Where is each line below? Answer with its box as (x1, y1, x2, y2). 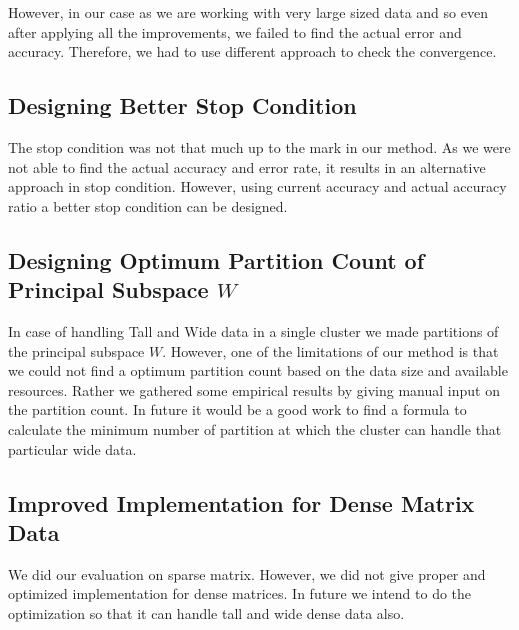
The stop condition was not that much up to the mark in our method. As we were (8, 136, 511, 157)
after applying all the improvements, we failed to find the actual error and (8, 21, 462, 42)
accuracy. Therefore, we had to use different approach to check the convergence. (8, 41, 497, 62)
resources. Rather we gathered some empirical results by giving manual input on (8, 379, 500, 400)
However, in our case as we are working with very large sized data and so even (8, 2, 488, 22)
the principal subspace (8, 340, 145, 361)
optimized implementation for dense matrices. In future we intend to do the (8, 583, 472, 604)
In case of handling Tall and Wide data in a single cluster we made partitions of (8, 320, 499, 341)
